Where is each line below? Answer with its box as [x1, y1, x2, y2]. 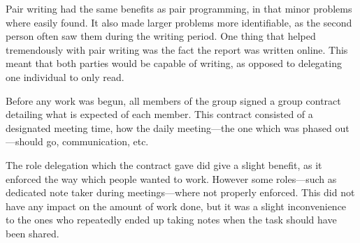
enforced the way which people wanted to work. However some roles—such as [6, 171, 337, 186]
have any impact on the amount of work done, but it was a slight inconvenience [6, 198, 347, 213]
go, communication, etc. [46, 134, 149, 149]
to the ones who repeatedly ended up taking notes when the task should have [6, 212, 337, 227]
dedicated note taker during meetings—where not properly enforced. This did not [6, 185, 355, 200]
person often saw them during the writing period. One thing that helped [6, 29, 316, 43]
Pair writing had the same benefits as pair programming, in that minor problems [6, 1, 352, 15]
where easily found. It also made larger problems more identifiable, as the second [6, 15, 352, 29]
